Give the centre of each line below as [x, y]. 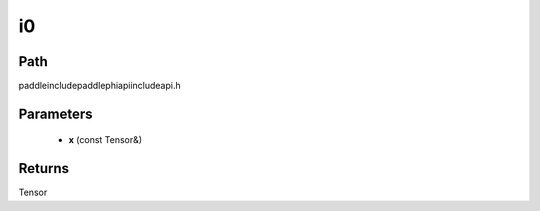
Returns [44, 168]
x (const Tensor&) [105, 140]
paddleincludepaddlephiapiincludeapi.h [99, 86]
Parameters [55, 113]
